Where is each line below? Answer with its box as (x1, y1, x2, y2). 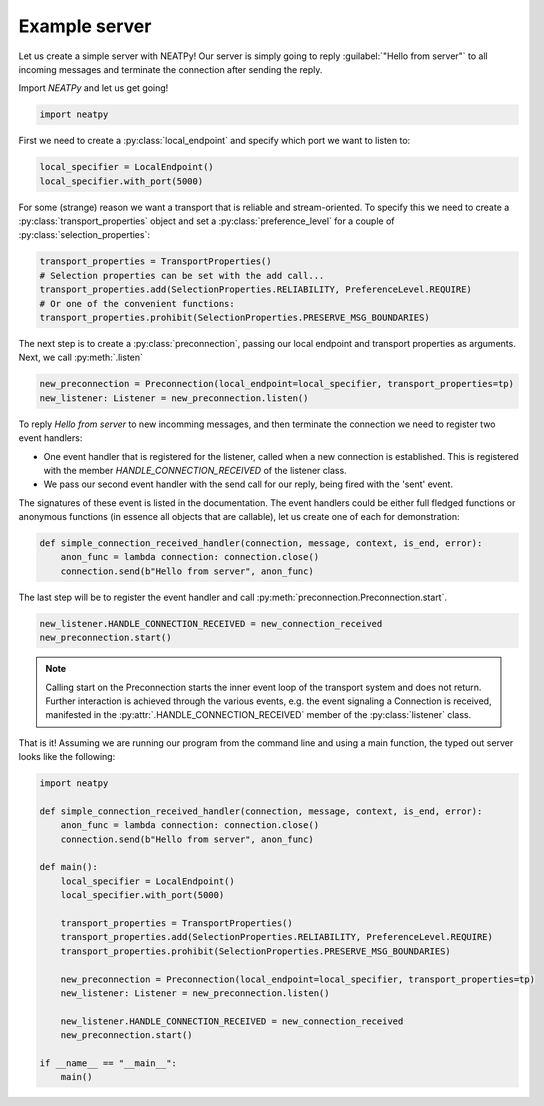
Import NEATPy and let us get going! (18, 82, 169, 94)
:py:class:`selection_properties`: (18, 229, 150, 241)
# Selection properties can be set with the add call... (39, 270, 325, 281)
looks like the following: (18, 751, 116, 763)
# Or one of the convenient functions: (39, 298, 235, 309)
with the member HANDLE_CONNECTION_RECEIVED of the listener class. (43, 464, 347, 476)
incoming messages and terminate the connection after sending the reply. (18, 63, 323, 75)
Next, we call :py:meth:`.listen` (18, 351, 144, 364)
